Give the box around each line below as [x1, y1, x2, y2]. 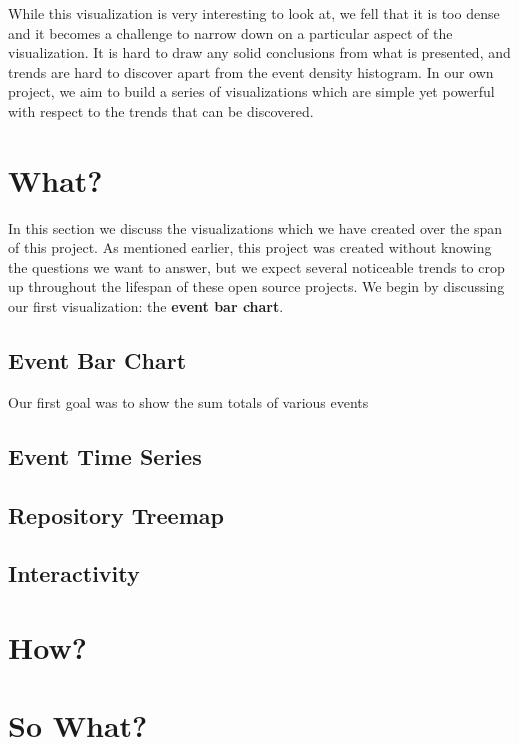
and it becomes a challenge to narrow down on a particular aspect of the [8, 22, 453, 43]
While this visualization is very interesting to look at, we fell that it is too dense [8, 3, 500, 23]
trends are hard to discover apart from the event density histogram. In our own [8, 61, 494, 82]
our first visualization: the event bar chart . [8, 296, 284, 317]
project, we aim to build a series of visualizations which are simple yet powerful [8, 81, 495, 102]
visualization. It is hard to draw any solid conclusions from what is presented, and [8, 42, 511, 63]
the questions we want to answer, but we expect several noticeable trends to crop [8, 256, 505, 277]
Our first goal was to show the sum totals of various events [8, 391, 369, 412]
